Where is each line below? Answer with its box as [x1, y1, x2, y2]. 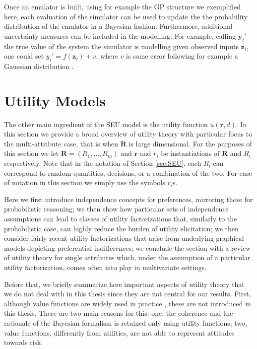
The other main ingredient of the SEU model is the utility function [4, 119, 208, 129]
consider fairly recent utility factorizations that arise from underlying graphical [4, 233, 244, 243]
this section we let [4, 148, 59, 158]
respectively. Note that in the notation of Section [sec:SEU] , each [4, 158, 201, 168]
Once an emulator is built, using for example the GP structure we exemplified [4, 1, 241, 11]
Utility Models [4, 90, 106, 110]
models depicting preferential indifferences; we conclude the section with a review [4, 242, 251, 253]
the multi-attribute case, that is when [4, 138, 119, 148]
